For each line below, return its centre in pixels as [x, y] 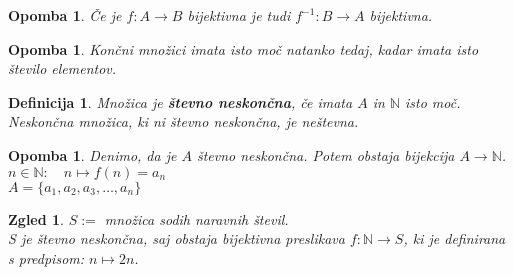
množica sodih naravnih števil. [196, 218]
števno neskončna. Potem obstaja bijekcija [325, 154]
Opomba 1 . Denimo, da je [92, 154]
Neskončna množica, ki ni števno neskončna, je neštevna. [183, 121]
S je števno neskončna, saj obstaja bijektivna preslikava [176, 238]
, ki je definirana [454, 238]
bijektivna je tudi [239, 15]
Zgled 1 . [36, 218]
